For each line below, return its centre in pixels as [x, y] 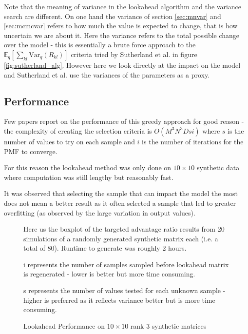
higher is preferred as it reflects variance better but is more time [119, 300]
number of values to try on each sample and [69, 141]
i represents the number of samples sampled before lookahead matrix [126, 264]
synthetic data [218, 167]
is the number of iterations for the [193, 141]
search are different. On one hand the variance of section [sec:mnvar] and [113, 16]
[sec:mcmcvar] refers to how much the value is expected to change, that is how [121, 26]
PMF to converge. [31, 151]
